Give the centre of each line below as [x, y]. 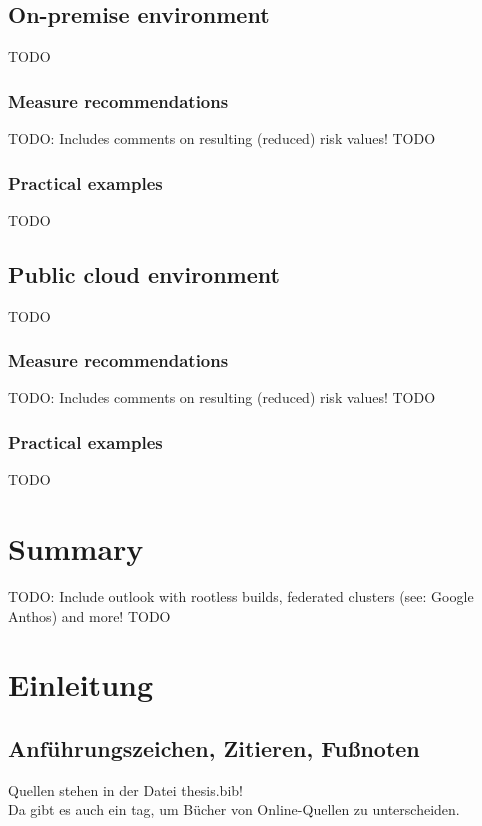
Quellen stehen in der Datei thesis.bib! [125, 789]
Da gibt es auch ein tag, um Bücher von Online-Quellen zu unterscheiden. [234, 809]
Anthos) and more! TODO [89, 615]
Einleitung [81, 684]
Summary [76, 548]
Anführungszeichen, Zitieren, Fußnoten [214, 747]
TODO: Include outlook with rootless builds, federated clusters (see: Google [241, 595]
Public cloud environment [144, 273]
